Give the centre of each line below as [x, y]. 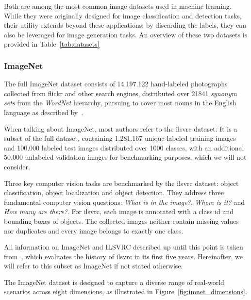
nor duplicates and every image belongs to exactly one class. [94, 230]
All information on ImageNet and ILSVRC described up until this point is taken [124, 247]
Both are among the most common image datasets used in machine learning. [118, 6]
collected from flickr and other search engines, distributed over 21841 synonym [120, 93]
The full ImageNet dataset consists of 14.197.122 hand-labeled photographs [116, 84]
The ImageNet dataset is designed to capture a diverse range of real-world [114, 282]
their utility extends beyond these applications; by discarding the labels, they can [125, 25]
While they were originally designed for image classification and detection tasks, [123, 15]
